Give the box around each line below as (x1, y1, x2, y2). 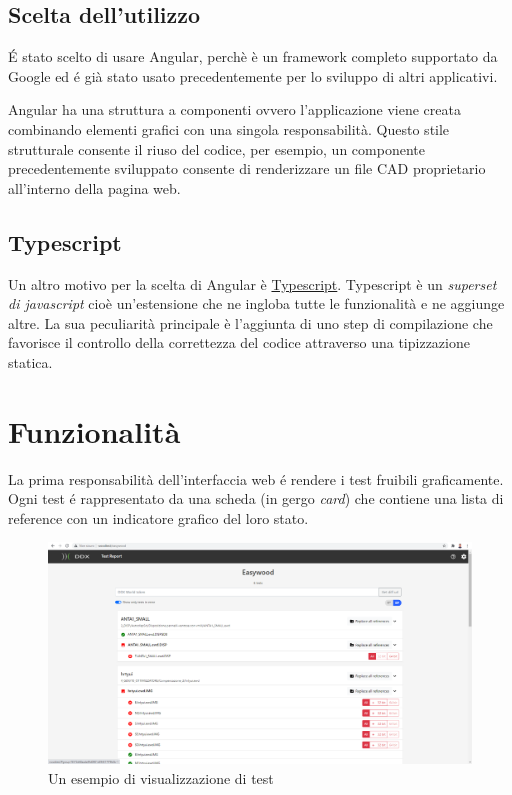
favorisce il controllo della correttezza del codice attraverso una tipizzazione (8, 332, 470, 353)
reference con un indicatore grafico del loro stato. (8, 507, 309, 528)
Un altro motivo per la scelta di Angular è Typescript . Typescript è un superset (8, 273, 497, 294)
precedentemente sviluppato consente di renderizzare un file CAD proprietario (8, 158, 486, 179)
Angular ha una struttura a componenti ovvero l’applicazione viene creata (8, 99, 461, 120)
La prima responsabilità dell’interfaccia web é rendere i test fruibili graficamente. (8, 468, 504, 489)
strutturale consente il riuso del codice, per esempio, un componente (8, 138, 425, 159)
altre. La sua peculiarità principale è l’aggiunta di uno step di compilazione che (8, 312, 493, 333)
